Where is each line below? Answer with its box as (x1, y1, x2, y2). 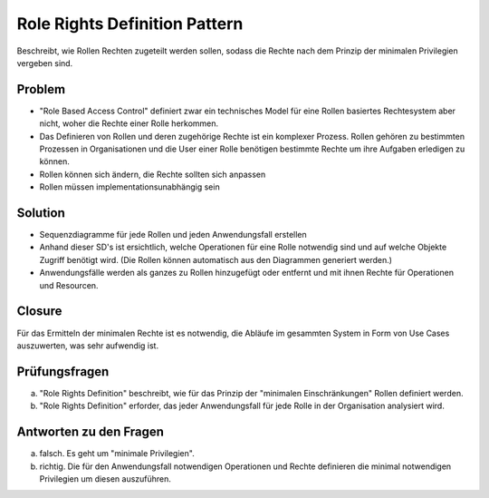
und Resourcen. (39, 279, 99, 290)
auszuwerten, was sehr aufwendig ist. (16, 340, 158, 351)
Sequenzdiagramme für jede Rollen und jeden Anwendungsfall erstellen (39, 229, 307, 240)
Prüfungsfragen (16, 364, 110, 379)
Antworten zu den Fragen (16, 425, 165, 440)
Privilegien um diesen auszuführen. (39, 473, 172, 484)
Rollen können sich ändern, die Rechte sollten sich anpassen (39, 169, 266, 180)
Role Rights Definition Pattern (16, 14, 244, 34)
